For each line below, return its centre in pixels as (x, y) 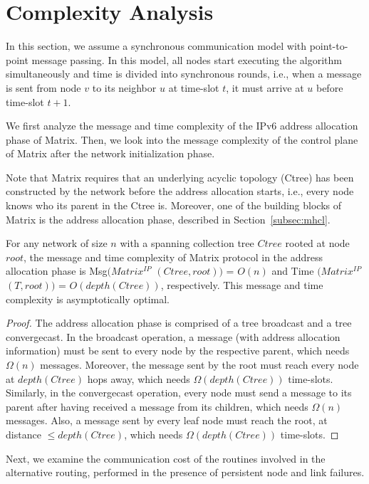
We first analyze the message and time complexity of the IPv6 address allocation (182, 126)
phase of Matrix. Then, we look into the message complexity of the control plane (182, 139)
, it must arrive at (265, 87)
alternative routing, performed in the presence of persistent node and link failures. (185, 472)
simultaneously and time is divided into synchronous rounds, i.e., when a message (184, 74)
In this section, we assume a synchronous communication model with (156, 46)
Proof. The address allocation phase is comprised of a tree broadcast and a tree (179, 323)
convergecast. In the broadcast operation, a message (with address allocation (173, 336)
